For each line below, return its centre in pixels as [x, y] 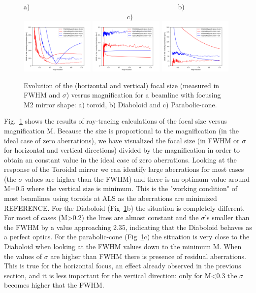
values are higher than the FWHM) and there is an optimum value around [137, 179]
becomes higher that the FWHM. [54, 285]
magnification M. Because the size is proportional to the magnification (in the [121, 130]
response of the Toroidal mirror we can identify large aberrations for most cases [124, 169]
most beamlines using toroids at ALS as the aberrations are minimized [111, 198]
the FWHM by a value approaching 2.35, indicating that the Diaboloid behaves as [128, 227]
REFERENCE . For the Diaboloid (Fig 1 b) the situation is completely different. [125, 208]
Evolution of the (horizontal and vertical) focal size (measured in [122, 85]
